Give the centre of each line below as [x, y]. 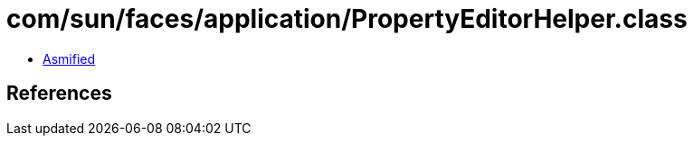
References [59, 94]
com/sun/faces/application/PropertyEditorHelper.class [347, 19]
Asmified [69, 58]
